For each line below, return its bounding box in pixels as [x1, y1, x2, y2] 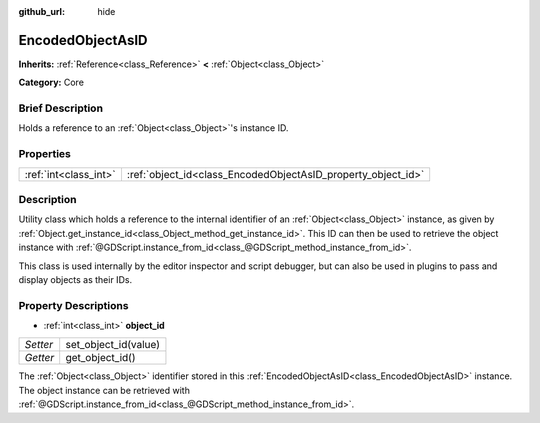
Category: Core [18, 76, 85, 89]
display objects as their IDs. [18, 273, 133, 285]
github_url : [18, 6, 65, 17]
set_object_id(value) [65, 338, 160, 352]
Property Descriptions [18, 298, 129, 312]
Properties [18, 147, 72, 161]
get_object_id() [65, 351, 136, 365]
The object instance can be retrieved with [18, 384, 190, 396]
